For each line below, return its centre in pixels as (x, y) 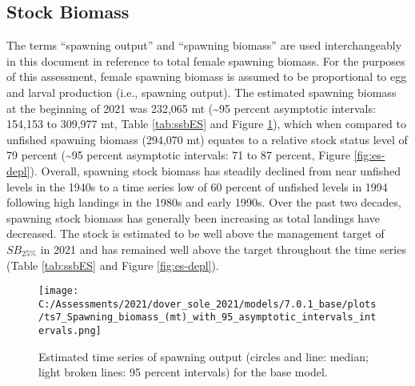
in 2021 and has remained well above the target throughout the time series (223, 249)
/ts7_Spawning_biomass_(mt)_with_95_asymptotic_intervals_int (207, 318)
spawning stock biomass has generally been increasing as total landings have (193, 217)
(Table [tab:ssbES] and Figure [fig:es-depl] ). (113, 265)
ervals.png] (70, 331)
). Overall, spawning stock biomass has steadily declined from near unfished (215, 170)
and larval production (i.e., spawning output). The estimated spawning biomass (202, 92)
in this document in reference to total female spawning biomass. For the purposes (206, 60)
